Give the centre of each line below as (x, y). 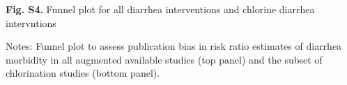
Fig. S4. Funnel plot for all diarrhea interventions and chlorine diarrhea (160, 9)
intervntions (31, 22)
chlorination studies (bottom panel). (83, 73)
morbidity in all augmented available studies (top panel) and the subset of (164, 59)
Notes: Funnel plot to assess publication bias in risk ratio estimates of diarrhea (174, 46)
